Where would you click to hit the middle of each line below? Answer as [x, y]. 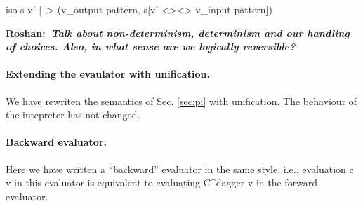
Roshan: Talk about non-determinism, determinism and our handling [178, 33]
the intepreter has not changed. [73, 115]
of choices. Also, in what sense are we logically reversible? [151, 47]
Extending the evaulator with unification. [108, 74]
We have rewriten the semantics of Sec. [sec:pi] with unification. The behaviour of [181, 101]
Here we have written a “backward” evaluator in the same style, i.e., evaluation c [180, 169]
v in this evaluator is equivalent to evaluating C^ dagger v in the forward [162, 183]
